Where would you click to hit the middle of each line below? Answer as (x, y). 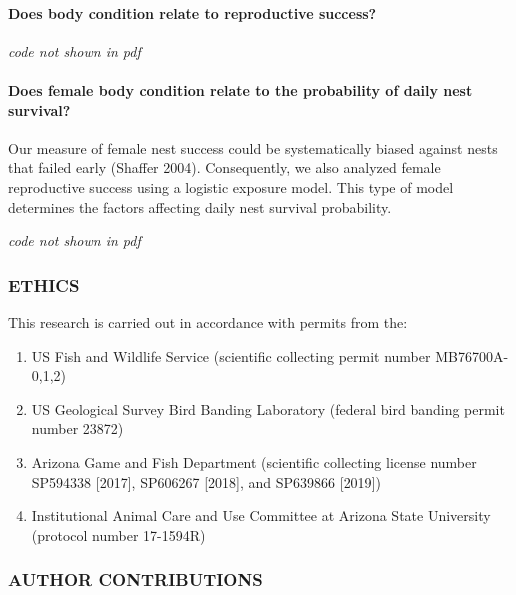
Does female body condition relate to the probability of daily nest (240, 89)
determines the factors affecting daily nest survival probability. (200, 206)
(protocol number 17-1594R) (118, 534)
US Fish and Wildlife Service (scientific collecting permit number (231, 355)
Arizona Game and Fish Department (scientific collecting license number (254, 461)
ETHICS (44, 284)
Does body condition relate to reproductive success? (192, 12)
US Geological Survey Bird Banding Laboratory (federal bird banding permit (268, 408)
